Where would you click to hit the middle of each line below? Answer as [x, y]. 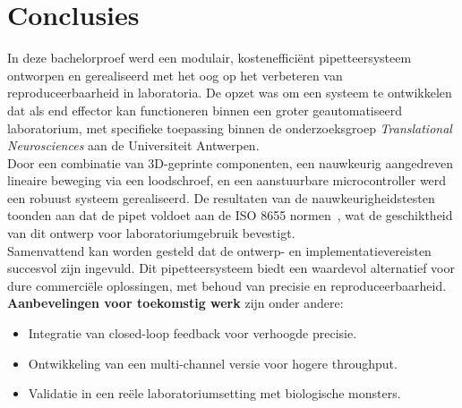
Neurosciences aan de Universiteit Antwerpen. [133, 145]
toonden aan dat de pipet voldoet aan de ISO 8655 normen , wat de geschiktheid [230, 215]
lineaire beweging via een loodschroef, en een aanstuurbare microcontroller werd [227, 180]
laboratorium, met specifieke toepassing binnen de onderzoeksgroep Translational [230, 127]
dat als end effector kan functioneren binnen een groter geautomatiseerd [205, 110]
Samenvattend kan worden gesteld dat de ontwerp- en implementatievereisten [219, 250]
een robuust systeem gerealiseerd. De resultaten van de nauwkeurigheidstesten [221, 197]
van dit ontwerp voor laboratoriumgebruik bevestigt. [151, 233]
